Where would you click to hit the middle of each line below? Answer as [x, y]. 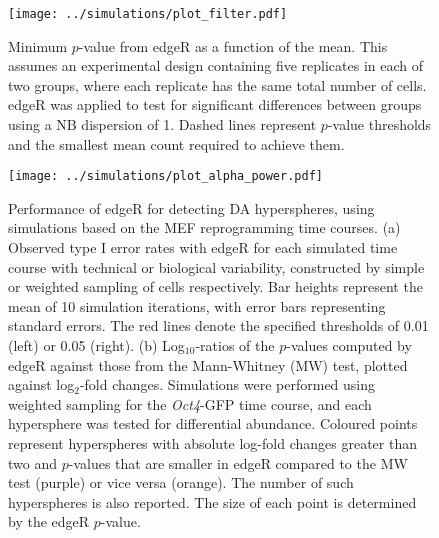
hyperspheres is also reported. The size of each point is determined [212, 501]
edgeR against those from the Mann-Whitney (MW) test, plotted [208, 364]
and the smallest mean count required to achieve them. [176, 143]
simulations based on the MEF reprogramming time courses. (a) [204, 227]
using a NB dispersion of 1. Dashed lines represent [162, 124]
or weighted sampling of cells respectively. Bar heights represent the [215, 286]
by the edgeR [49, 521]
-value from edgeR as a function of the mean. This [233, 45]
